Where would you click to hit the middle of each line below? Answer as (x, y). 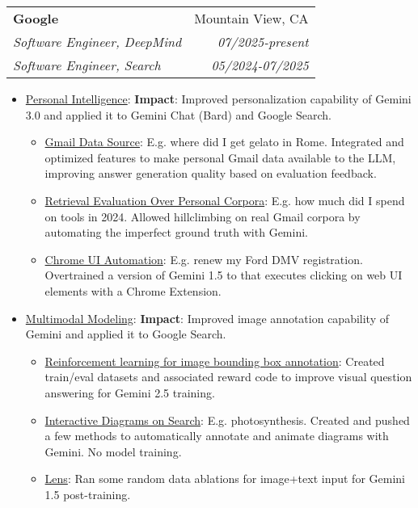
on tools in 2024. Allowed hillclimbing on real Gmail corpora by (203, 216)
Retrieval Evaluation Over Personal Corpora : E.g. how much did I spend (225, 200)
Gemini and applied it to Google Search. (126, 334)
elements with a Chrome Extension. (133, 290)
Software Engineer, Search (87, 65)
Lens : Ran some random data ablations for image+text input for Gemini (225, 479)
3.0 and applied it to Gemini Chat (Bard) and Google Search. (178, 114)
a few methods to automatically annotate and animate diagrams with (217, 436)
